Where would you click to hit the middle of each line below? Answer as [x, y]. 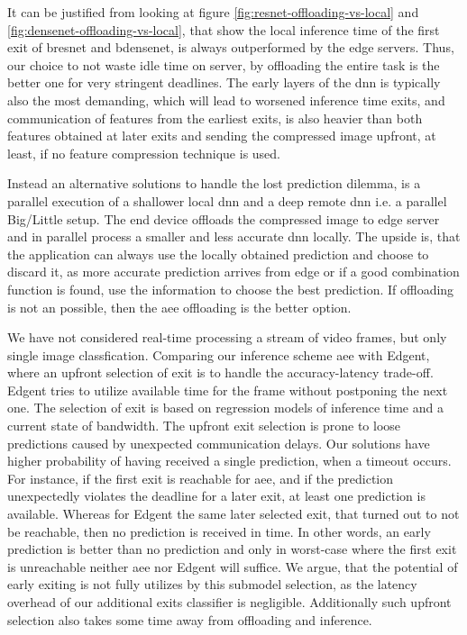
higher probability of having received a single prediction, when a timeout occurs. [229, 461]
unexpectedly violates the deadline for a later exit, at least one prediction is [216, 496]
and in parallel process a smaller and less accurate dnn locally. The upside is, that [234, 236]
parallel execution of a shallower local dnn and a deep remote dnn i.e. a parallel [227, 200]
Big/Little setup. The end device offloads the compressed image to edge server [224, 218]
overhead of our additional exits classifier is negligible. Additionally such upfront [229, 602]
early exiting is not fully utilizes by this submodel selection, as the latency [212, 584]
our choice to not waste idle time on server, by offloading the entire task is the [224, 64]
